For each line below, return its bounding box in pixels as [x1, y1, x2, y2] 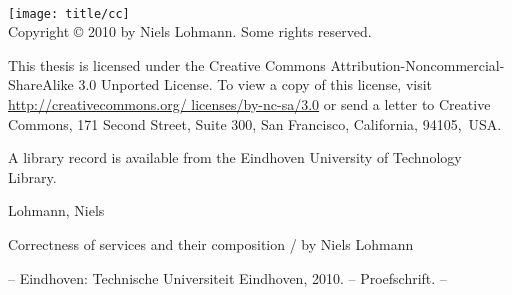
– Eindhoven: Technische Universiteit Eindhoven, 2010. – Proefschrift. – [8, 267, 447, 288]
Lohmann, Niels [8, 200, 105, 221]
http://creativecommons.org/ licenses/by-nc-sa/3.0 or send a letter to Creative [8, 94, 491, 115]
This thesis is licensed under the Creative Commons [8, 54, 326, 75]
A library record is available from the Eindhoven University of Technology [8, 147, 462, 168]
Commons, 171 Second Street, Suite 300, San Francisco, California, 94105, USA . [8, 113, 502, 134]
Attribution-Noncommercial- [330, 54, 505, 75]
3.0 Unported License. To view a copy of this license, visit [78, 74, 433, 95]
